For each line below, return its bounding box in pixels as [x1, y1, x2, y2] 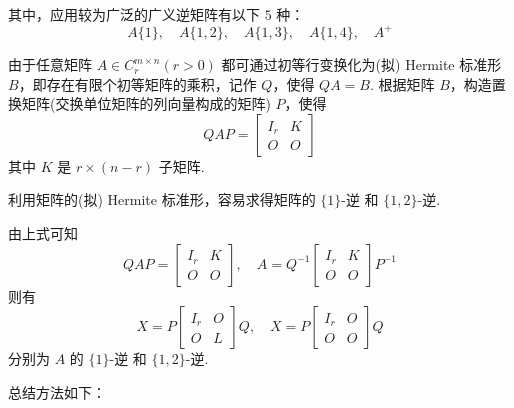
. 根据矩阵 [369, 73, 435, 94]
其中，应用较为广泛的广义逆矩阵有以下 [8, 4, 260, 24]
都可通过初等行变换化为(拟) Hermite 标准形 [221, 54, 502, 75]
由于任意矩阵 [8, 54, 92, 75]
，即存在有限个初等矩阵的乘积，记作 [18, 73, 257, 94]
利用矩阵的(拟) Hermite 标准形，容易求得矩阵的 [8, 189, 316, 210]
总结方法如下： [8, 381, 106, 402]
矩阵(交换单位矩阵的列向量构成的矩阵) [21, 93, 271, 114]
